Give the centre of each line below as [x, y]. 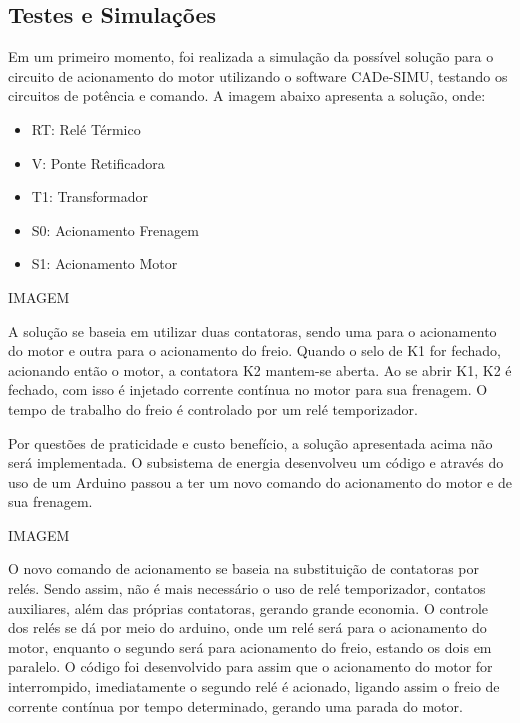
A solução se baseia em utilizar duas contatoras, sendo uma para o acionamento [252, 330]
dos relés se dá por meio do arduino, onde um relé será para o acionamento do [247, 627]
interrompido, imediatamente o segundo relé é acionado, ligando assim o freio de [254, 686]
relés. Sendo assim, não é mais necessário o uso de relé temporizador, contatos [247, 588]
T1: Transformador [89, 196]
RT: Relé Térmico [86, 128]
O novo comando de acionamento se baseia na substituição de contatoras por [243, 568]
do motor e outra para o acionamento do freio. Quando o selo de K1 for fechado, [254, 350]
